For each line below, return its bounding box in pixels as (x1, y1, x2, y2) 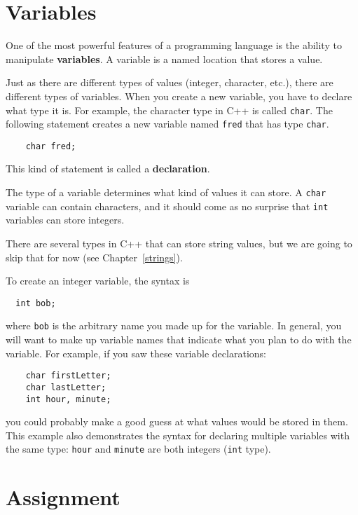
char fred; (25, 141, 76, 151)
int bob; (15, 298, 56, 308)
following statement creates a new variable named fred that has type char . (6, 116, 329, 131)
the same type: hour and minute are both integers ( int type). (6, 441, 271, 456)
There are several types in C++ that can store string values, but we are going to (6, 235, 352, 250)
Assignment (6, 483, 121, 511)
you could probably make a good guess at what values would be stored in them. (6, 414, 348, 429)
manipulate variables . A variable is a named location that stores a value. (6, 51, 323, 66)
